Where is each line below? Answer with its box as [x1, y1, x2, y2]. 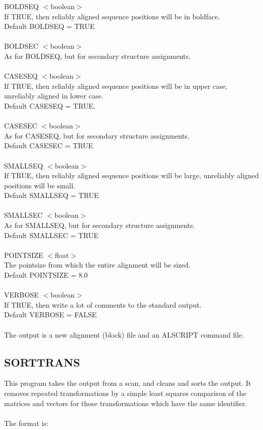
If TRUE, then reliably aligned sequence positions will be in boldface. [4, 11, 220, 21]
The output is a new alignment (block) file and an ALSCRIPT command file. [4, 329, 244, 340]
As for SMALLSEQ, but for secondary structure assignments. [4, 220, 195, 230]
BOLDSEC [4, 41, 39, 51]
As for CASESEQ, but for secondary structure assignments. [4, 130, 190, 141]
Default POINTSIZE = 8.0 [4, 270, 88, 280]
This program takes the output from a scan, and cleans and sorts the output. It [4, 378, 251, 388]
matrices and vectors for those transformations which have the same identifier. [4, 398, 247, 408]
